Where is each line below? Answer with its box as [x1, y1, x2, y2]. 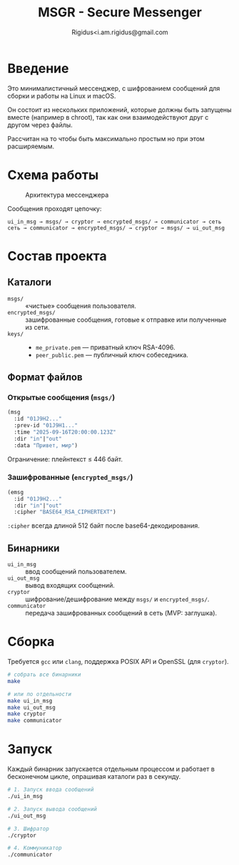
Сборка [7, 634, 55, 650]
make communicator [7, 717, 62, 725]
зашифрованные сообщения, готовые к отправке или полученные [25, 315, 227, 324]
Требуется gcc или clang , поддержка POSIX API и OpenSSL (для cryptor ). [7, 657, 230, 666]
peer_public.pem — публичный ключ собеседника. [35, 350, 189, 359]
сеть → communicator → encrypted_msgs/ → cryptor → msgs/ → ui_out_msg [7, 224, 225, 232]
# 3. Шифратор [7, 825, 50, 832]
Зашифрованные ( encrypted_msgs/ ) [7, 472, 133, 482]
